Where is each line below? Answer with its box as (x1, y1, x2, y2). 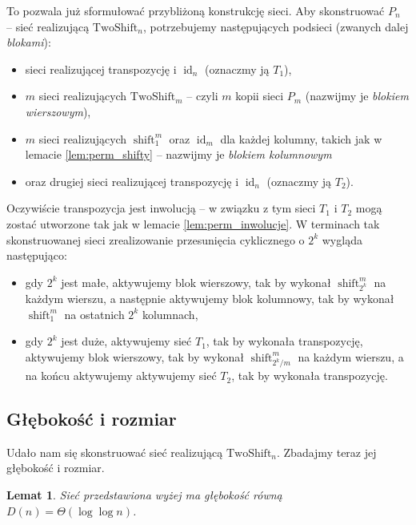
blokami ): (6, 34, 51, 50)
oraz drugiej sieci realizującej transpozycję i (25, 172, 239, 189)
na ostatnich (64, 305, 125, 322)
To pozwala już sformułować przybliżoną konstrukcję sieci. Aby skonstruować (6, 2, 385, 18)
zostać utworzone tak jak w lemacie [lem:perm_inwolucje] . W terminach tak (6, 215, 380, 232)
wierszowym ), (25, 103, 91, 119)
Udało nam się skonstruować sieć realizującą (6, 443, 223, 460)
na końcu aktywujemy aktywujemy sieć (25, 367, 217, 384)
